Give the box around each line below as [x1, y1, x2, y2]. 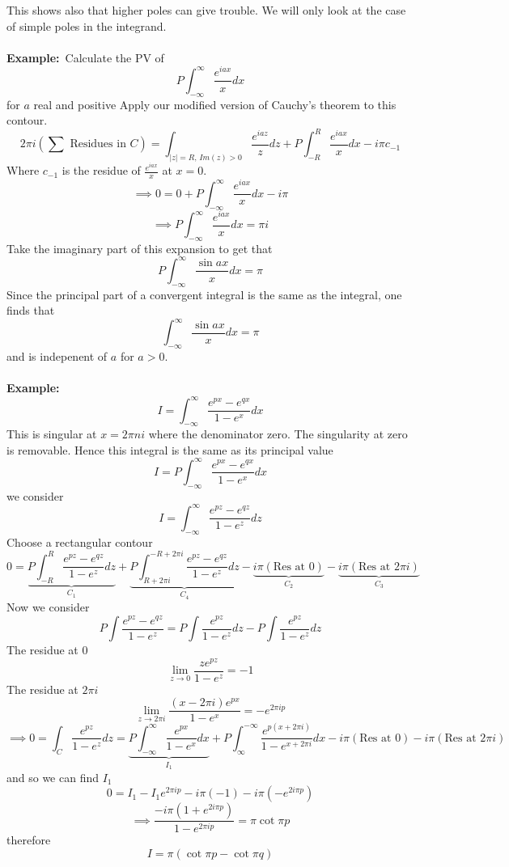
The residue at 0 [6, 641, 88, 658]
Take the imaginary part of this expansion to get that [6, 239, 273, 256]
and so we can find [6, 768, 100, 785]
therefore [6, 831, 51, 848]
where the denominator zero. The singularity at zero [148, 425, 408, 442]
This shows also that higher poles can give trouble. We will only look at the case [6, 2, 406, 18]
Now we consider [6, 598, 90, 615]
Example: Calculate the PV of [6, 49, 164, 66]
